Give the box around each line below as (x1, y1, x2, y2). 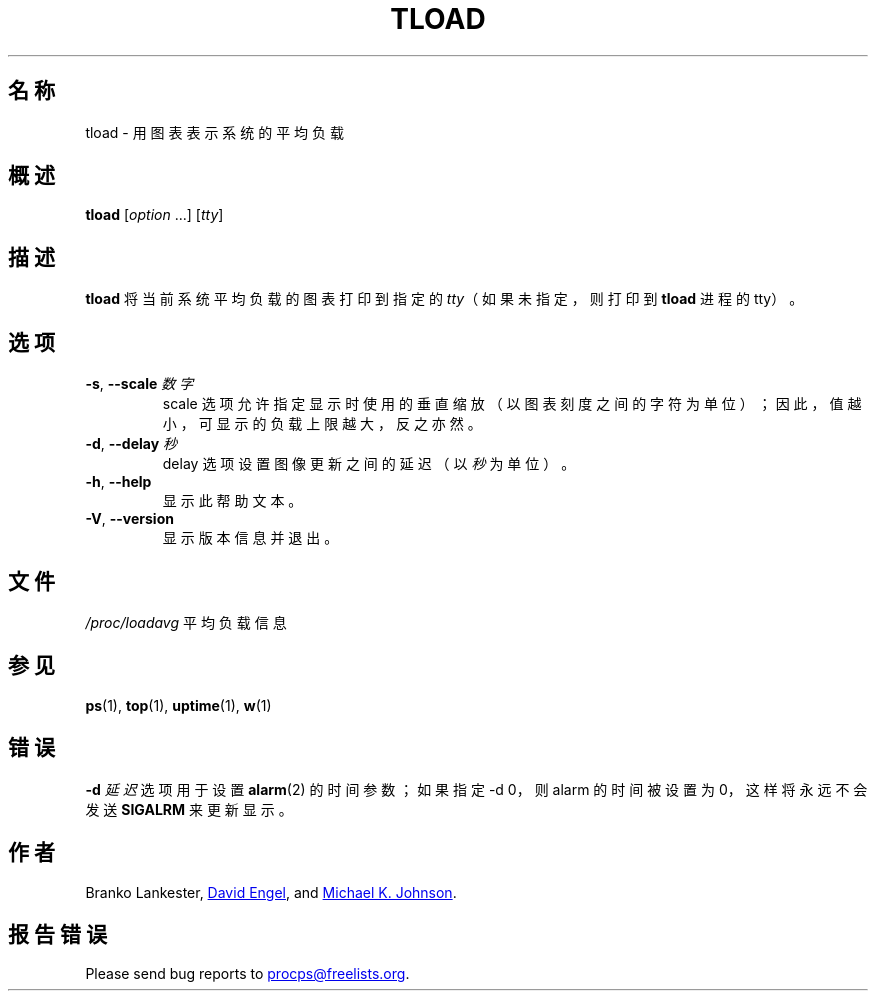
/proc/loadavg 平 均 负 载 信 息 (85, 613, 287, 631)
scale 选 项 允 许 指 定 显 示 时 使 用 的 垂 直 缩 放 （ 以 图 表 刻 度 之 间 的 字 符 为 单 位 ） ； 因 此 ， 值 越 (162, 395, 862, 413)
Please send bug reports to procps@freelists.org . (85, 965, 410, 983)
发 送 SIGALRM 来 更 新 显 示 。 (85, 800, 293, 818)
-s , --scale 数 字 (85, 375, 194, 393)
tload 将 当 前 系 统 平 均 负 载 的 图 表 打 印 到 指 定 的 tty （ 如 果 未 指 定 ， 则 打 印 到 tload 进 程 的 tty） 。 (85, 290, 804, 308)
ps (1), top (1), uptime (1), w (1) (85, 696, 272, 714)
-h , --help (85, 473, 152, 491)
